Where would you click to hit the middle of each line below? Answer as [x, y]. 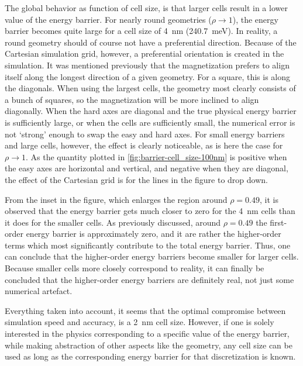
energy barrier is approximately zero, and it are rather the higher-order [154, 234]
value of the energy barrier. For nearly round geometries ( [108, 19]
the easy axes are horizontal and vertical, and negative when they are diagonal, [147, 168]
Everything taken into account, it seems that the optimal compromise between [145, 310]
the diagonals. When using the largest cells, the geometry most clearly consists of [150, 88]
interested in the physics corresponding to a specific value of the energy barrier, [147, 334]
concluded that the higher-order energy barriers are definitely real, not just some [149, 279]
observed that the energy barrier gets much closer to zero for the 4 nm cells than [150, 211]
